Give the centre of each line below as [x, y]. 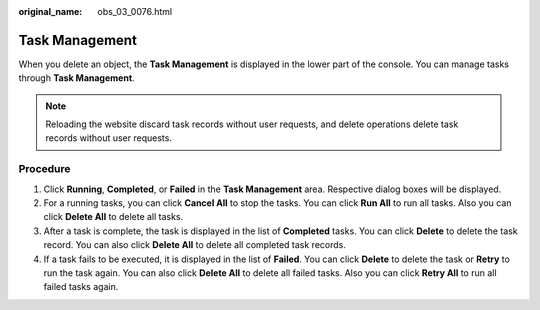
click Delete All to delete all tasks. [113, 217]
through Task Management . [76, 78]
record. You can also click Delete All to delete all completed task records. [195, 245]
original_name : [50, 11]
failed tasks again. [81, 287]
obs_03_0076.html [135, 11]
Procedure [44, 169]
